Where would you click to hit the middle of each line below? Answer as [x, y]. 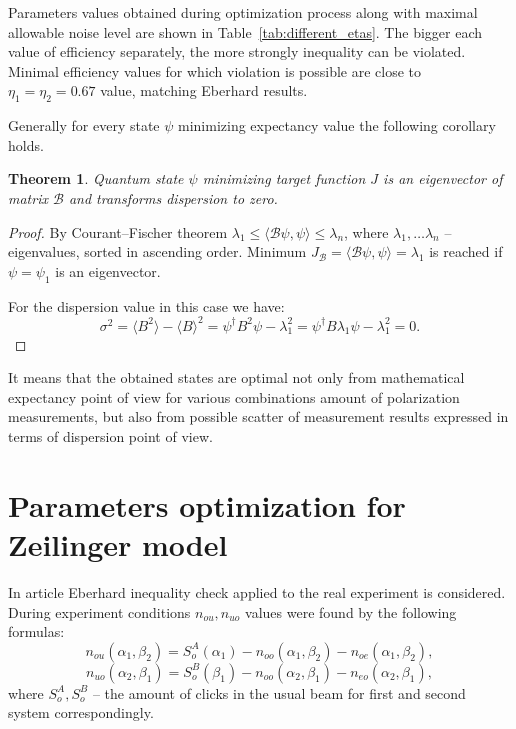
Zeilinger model [118, 543]
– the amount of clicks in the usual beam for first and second [279, 692]
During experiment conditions [99, 611]
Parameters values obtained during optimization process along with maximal [243, 12]
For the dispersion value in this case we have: [146, 305]
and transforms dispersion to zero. [173, 197]
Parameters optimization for [207, 504]
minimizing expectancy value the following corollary [337, 125]
